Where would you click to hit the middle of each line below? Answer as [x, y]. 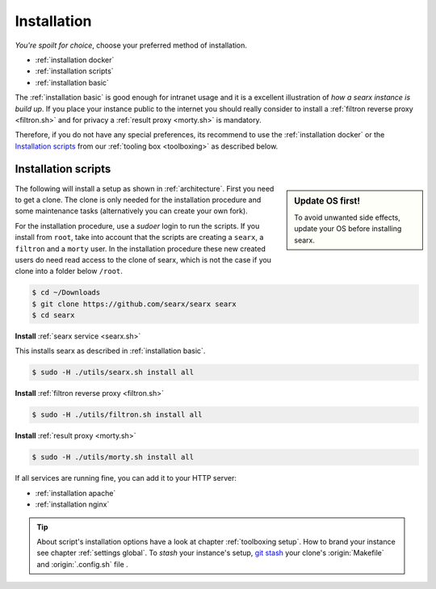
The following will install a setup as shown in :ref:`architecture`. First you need [145, 188]
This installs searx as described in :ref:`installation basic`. [110, 351]
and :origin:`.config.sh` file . [82, 564]
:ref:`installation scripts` [74, 71]
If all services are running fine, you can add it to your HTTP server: [126, 478]
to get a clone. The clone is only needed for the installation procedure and [138, 200]
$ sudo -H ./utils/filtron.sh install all [117, 415]
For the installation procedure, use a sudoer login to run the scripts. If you [137, 225]
